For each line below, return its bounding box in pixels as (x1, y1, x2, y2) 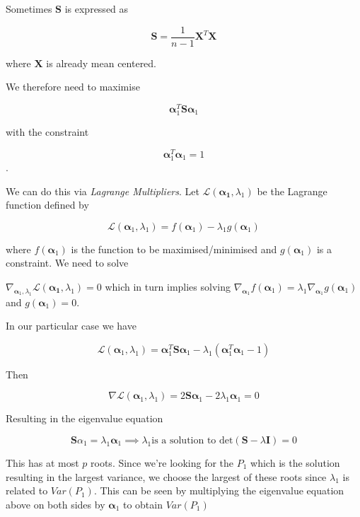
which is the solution (250, 455, 340, 470)
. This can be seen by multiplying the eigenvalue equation (93, 483, 344, 498)
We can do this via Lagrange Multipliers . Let (6, 183, 199, 198)
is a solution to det (151, 436, 233, 446)
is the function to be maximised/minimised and (71, 241, 277, 256)
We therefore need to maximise (6, 79, 140, 94)
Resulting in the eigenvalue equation (6, 411, 163, 426)
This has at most (6, 455, 79, 470)
